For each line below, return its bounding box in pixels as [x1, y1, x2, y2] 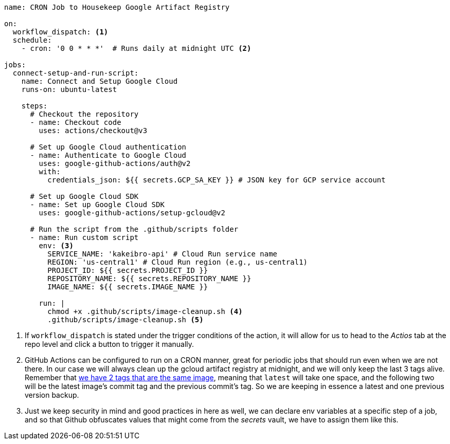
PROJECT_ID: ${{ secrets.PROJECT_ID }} [47, 266, 208, 274]
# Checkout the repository [30, 110, 139, 118]
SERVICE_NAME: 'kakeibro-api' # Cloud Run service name [47, 250, 278, 258]
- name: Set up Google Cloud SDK [30, 200, 165, 209]
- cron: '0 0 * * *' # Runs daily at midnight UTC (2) [21, 44, 251, 52]
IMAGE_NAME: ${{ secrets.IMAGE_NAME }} [47, 283, 208, 291]
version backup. [25, 391, 79, 399]
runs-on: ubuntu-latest [21, 85, 117, 94]
